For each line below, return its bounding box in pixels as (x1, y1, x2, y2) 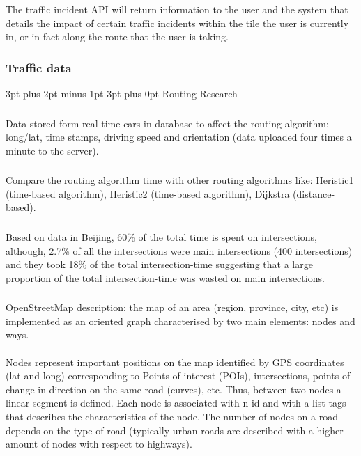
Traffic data (6, 58, 72, 76)
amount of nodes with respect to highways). (6, 437, 192, 451)
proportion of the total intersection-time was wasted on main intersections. (6, 270, 325, 285)
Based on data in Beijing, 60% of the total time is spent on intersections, (6, 229, 317, 244)
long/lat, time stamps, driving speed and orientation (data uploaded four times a (6, 129, 352, 144)
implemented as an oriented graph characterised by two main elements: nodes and (6, 313, 355, 328)
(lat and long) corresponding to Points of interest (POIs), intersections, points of (6, 368, 351, 383)
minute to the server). (6, 143, 99, 157)
